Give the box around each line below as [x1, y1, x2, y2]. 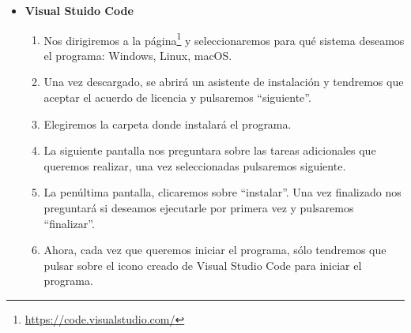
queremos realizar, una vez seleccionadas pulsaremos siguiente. [43, 157, 346, 174]
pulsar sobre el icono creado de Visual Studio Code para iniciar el [43, 256, 362, 273]
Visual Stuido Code [25, 2, 134, 18]
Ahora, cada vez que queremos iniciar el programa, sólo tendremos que [43, 241, 386, 258]
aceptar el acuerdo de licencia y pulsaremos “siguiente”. [43, 89, 311, 106]
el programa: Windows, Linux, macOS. [43, 47, 232, 63]
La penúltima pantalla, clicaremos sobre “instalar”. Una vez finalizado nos [43, 184, 402, 200]
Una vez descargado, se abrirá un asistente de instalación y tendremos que [43, 73, 404, 90]
